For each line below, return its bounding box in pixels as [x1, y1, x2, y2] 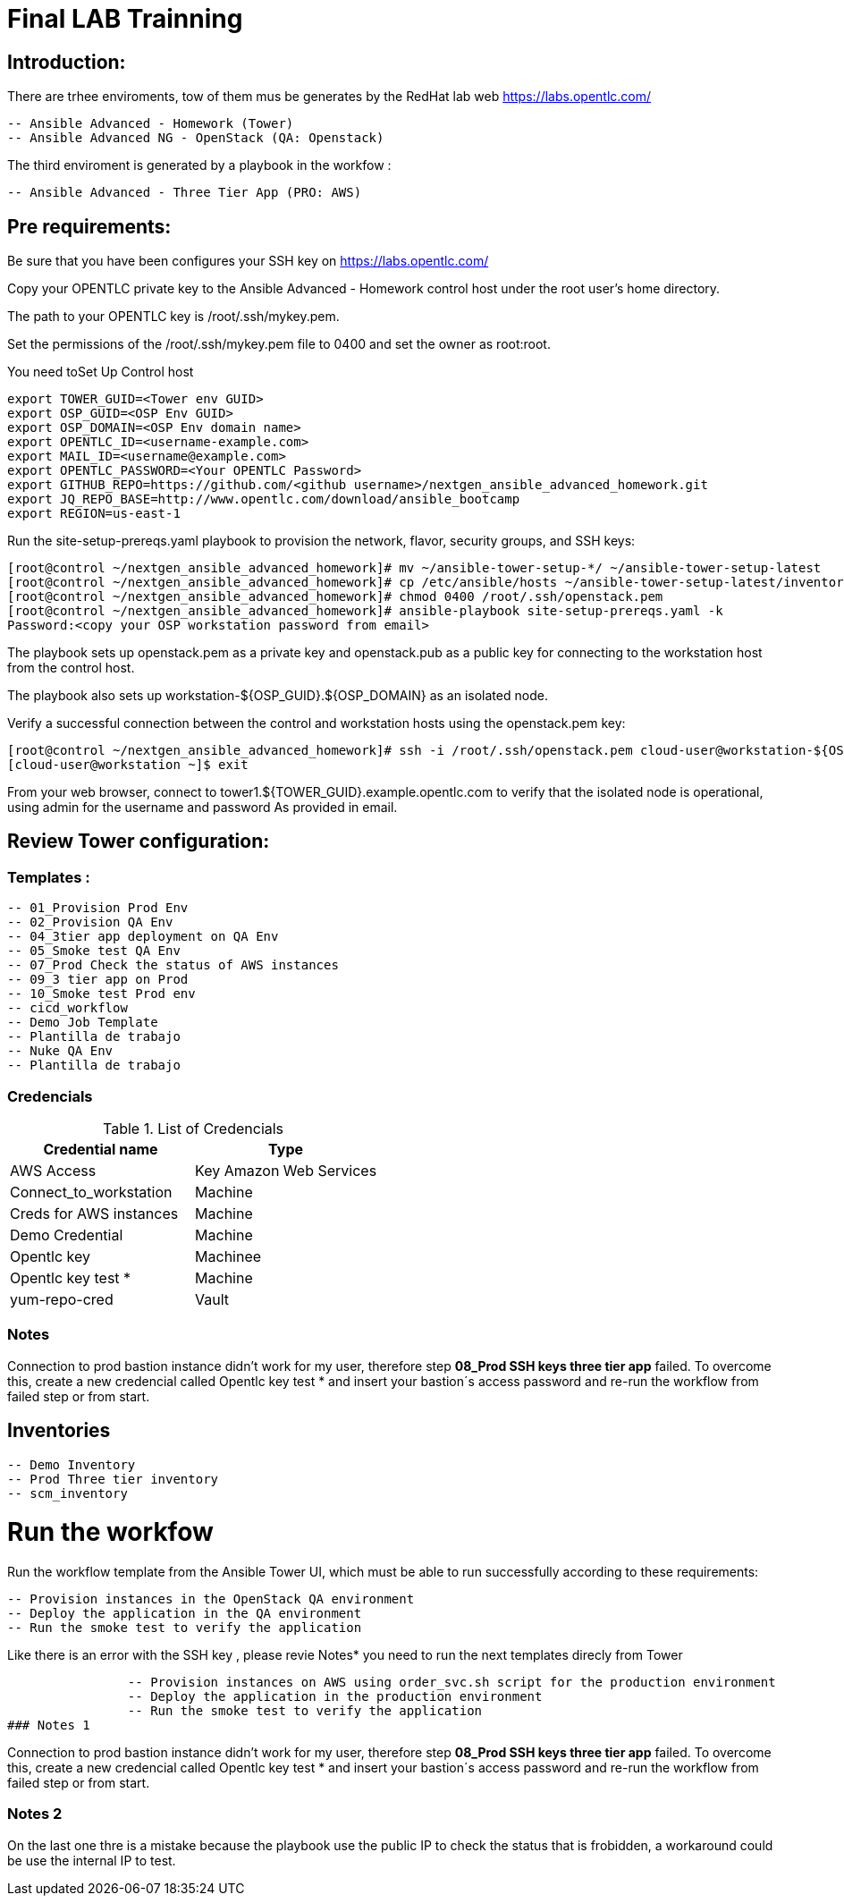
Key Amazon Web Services [195, 1161, 377, 1180]
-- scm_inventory [7, 1485, 128, 1501]
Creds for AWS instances [10, 1204, 179, 1222]
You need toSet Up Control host [7, 364, 194, 380]
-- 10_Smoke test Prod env [7, 986, 196, 1002]
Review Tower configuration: [7, 830, 270, 853]
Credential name [43, 1139, 158, 1158]
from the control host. [7, 660, 135, 676]
